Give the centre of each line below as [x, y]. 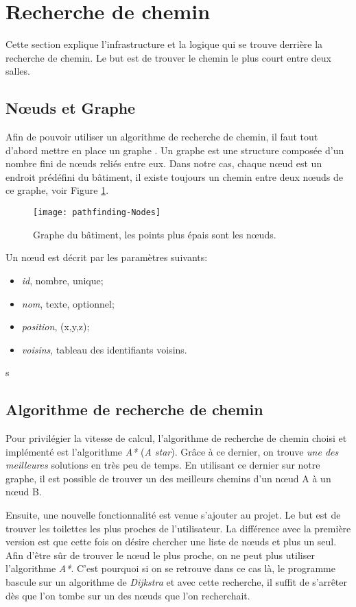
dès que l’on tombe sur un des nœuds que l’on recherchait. [128, 595]
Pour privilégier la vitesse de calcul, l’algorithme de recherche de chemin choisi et [176, 438]
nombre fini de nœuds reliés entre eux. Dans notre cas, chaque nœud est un [164, 163]
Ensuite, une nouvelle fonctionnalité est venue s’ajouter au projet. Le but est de [173, 515]
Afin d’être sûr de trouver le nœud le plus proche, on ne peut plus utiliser [160, 555]
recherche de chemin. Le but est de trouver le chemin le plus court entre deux [168, 57]
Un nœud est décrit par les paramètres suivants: [107, 257]
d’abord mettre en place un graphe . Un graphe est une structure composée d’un [175, 150]
